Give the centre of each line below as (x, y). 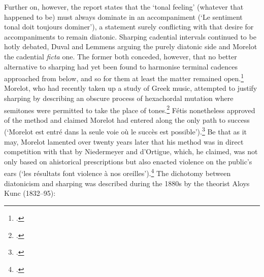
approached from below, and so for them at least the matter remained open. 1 (124, 77)
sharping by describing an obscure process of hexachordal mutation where (119, 98)
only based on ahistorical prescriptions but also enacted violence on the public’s (128, 161)
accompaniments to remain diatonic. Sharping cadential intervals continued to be (130, 36)
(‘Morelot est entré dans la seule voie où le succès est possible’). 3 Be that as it (126, 131)
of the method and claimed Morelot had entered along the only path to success (127, 119)
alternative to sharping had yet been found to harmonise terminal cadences (121, 66)
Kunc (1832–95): (30, 193)
